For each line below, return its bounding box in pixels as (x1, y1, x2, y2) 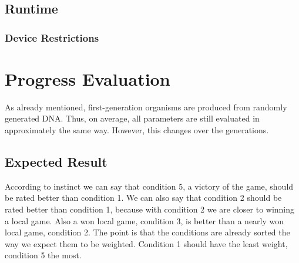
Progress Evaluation (5, 66, 170, 90)
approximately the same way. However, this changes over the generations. (5, 123, 269, 136)
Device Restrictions (5, 30, 99, 45)
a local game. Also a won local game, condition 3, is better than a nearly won (5, 214, 284, 227)
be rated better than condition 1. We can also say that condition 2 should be (5, 191, 282, 204)
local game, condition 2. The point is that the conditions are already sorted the (5, 226, 290, 238)
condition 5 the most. (5, 249, 82, 261)
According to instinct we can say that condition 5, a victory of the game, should (5, 180, 294, 192)
